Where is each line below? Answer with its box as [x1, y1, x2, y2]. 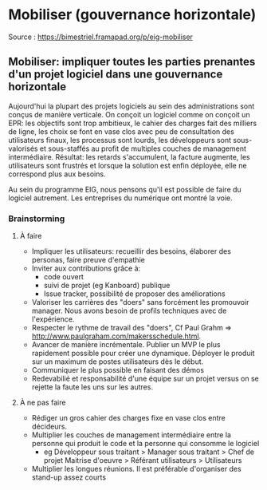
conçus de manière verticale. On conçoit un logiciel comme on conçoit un [8, 109, 250, 119]
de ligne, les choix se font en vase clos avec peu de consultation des [8, 126, 235, 136]
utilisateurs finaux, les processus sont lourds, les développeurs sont [8, 135, 232, 144]
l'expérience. [31, 314, 75, 324]
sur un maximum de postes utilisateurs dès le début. [31, 357, 204, 366]
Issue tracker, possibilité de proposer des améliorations [43, 289, 226, 298]
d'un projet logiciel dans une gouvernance [8, 68, 223, 81]
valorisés [8, 144, 38, 153]
